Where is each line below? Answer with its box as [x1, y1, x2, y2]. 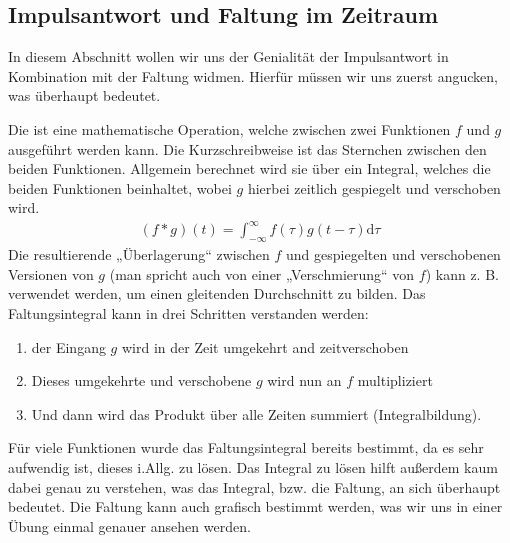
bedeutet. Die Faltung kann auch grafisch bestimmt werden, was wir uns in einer [8, 496, 503, 517]
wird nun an [267, 370, 342, 391]
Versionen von [8, 263, 94, 284]
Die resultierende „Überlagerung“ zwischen [8, 244, 270, 265]
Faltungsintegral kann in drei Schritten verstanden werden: [8, 303, 369, 324]
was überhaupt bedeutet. [8, 85, 161, 106]
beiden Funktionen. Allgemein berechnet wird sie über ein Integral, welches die [8, 158, 491, 179]
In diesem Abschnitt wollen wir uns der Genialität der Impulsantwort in [8, 46, 449, 67]
